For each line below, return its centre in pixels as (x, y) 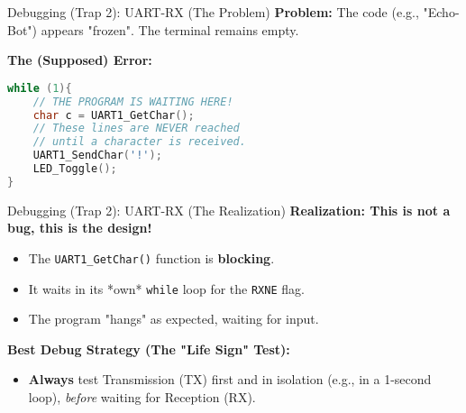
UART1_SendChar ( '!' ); (97, 156)
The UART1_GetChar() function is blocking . (151, 257)
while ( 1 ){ (40, 88)
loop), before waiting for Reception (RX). (142, 397)
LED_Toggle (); (75, 169)
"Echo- (441, 12)
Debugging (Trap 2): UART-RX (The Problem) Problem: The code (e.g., (213, 12)
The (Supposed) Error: (80, 60)
